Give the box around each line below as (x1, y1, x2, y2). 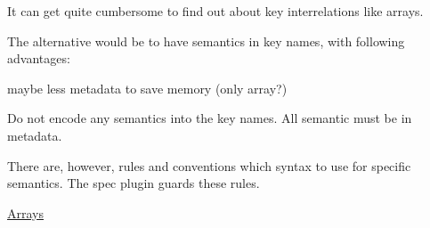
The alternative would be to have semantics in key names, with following (7, 31, 405, 50)
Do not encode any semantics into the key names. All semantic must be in (7, 109, 412, 127)
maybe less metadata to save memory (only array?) (7, 78, 288, 97)
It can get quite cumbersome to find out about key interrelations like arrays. (7, 2, 424, 20)
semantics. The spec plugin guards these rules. (7, 174, 260, 192)
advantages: (7, 49, 70, 68)
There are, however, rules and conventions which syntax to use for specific (7, 156, 411, 175)
